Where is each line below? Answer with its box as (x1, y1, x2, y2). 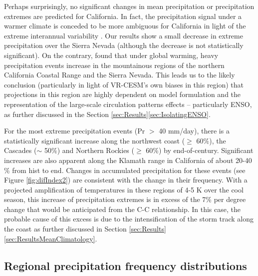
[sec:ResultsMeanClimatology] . (4, 233, 97, 243)
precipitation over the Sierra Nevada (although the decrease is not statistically (4, 40, 244, 50)
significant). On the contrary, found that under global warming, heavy (4, 49, 219, 60)
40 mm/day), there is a (159, 125, 230, 136)
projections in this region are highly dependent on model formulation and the (4, 89, 241, 99)
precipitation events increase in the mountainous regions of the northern (4, 59, 225, 70)
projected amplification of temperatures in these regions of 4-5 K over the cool (4, 184, 244, 194)
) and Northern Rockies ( (57, 145, 134, 155)
